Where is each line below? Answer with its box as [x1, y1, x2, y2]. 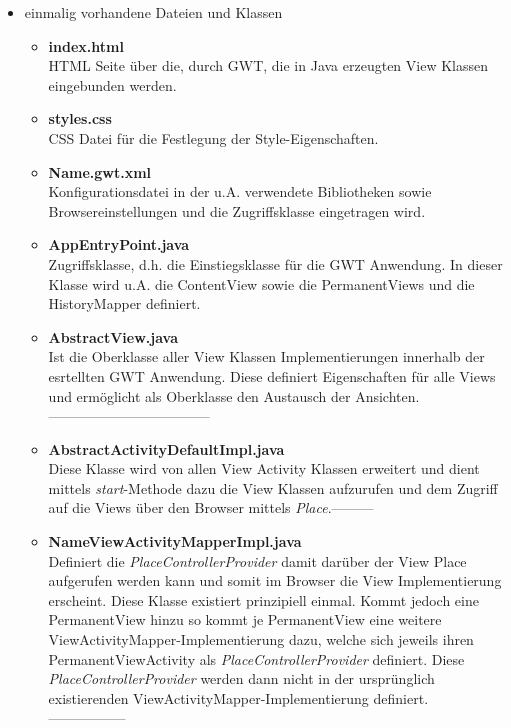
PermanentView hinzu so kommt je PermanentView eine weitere [48, 609, 442, 630]
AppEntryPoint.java [48, 234, 190, 255]
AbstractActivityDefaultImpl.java [48, 438, 285, 459]
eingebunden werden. [48, 74, 177, 95]
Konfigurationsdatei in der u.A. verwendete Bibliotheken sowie [48, 181, 432, 202]
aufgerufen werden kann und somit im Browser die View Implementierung [48, 570, 502, 591]
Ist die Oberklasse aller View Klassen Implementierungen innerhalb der [48, 346, 485, 367]
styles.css [48, 108, 112, 129]
